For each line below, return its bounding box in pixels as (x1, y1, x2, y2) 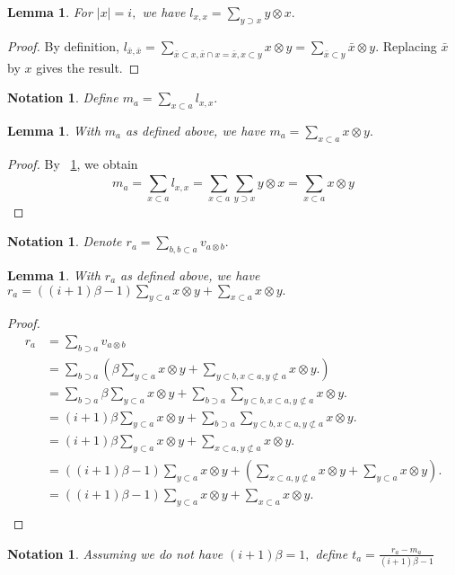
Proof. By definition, (7, 36, 119, 55)
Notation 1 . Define (7, 88, 118, 107)
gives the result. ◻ (36, 57, 140, 76)
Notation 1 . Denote (7, 232, 122, 251)
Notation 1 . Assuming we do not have (7, 544, 223, 562)
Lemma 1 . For (7, 3, 92, 21)
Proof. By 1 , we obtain (7, 154, 138, 172)
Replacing (382, 36, 437, 55)
